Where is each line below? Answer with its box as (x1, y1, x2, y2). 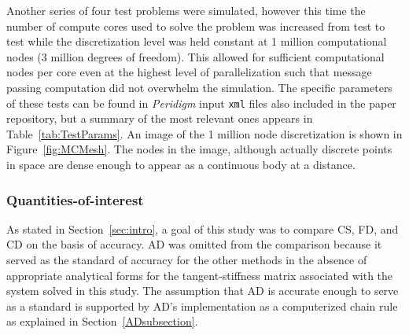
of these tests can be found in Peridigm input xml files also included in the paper (6, 94, 396, 111)
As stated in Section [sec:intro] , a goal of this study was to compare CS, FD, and (6, 220, 399, 237)
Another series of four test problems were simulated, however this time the (6, 2, 366, 18)
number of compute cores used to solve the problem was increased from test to (6, 17, 385, 34)
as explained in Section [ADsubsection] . (6, 313, 198, 329)
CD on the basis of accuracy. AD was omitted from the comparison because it (6, 236, 382, 252)
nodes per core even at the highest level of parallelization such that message (6, 64, 372, 80)
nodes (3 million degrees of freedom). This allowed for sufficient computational (6, 48, 385, 64)
